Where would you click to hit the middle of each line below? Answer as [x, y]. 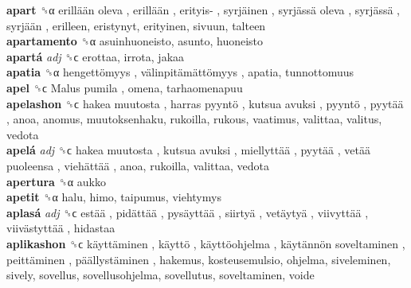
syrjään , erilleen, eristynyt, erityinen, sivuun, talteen [136, 25]
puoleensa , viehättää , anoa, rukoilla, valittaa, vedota [138, 165]
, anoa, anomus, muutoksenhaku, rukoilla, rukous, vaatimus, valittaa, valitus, [194, 119]
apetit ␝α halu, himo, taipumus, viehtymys [114, 197]
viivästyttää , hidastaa [61, 228]
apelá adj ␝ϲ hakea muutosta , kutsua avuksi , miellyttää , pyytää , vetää [188, 150]
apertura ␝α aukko [56, 181]
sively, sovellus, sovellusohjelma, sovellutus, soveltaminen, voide [160, 275]
